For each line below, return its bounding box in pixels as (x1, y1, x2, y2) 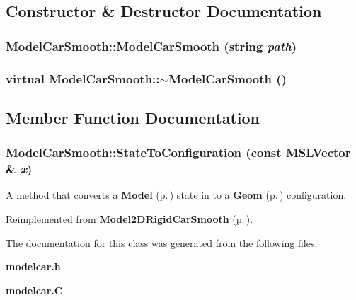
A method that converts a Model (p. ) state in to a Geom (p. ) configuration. (6, 187, 347, 202)
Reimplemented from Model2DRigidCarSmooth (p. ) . (6, 211, 253, 226)
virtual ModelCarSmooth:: (6, 69, 160, 87)
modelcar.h (6, 259, 61, 274)
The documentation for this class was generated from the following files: (6, 235, 318, 250)
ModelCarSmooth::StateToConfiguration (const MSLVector (6, 144, 351, 161)
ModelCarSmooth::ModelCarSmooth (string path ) (6, 37, 297, 54)
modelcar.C (6, 282, 63, 297)
